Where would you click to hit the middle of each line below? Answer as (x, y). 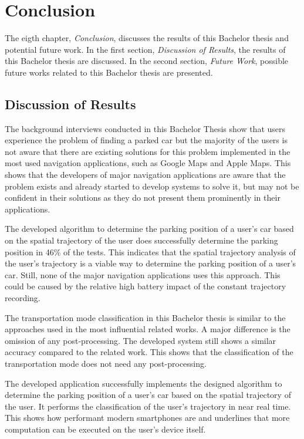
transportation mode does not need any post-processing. (106, 363)
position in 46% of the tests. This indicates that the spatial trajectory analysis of (150, 251)
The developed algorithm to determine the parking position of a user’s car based (149, 229)
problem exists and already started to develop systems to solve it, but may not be (152, 186)
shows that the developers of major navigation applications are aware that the (145, 175)
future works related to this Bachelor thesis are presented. (109, 72)
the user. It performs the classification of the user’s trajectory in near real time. (148, 406)
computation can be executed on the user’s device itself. (105, 429)
